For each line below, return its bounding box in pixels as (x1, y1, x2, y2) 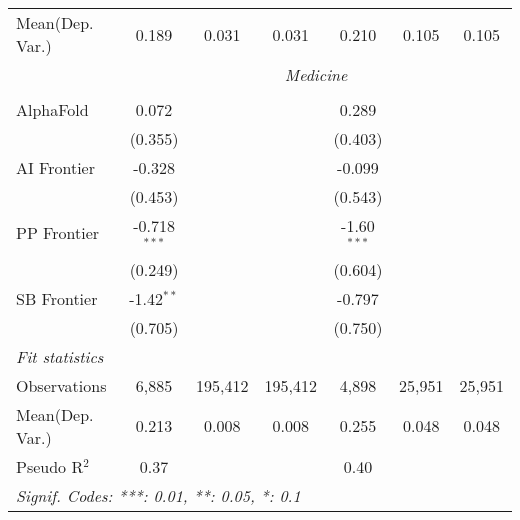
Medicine (284, 63, 348, 86)
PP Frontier (16, 221, 100, 245)
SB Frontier (16, 286, 98, 310)
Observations (16, 373, 107, 397)
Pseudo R (16, 454, 84, 478)
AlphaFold (16, 98, 89, 121)
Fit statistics (16, 344, 104, 368)
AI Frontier (16, 156, 95, 179)
